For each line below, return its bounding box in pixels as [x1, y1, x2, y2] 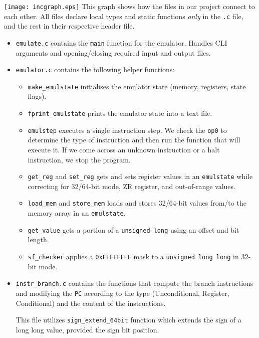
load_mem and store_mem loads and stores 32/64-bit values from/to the [28, 198, 246, 208]
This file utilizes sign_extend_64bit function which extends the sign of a [16, 314, 242, 325]
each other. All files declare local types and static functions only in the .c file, [4, 11, 243, 21]
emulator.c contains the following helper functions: [16, 64, 175, 75]
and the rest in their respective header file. [4, 21, 135, 31]
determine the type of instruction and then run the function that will [28, 134, 240, 145]
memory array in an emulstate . [28, 208, 126, 218]
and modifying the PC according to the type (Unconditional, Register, [16, 287, 229, 298]
